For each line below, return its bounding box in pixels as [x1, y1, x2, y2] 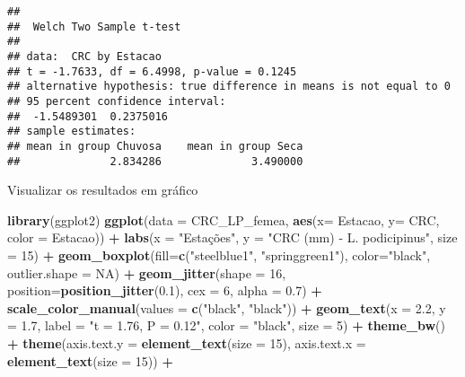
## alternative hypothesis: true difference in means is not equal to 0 [7, 80, 451, 93]
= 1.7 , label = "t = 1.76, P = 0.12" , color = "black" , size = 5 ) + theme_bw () [7, 316, 445, 335]
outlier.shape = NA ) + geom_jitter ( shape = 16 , [7, 263, 286, 282]
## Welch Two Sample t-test [7, 20, 181, 33]
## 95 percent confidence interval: [7, 94, 226, 108]
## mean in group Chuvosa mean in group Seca [7, 139, 303, 153]
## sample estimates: [7, 125, 136, 138]
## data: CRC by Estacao [7, 49, 162, 63]
